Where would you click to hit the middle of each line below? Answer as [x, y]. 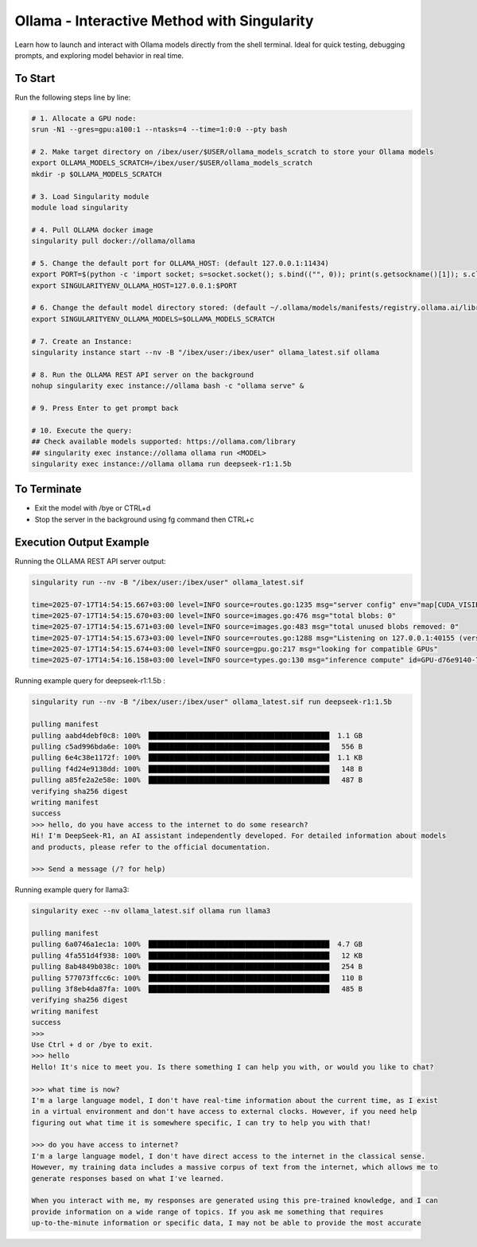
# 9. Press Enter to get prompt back [105, 408]
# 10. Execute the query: [82, 430]
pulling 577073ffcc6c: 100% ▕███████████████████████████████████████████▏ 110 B [197, 978]
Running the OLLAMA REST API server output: [90, 561]
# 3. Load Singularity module [90, 196]
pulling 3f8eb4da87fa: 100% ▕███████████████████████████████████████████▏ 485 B [197, 989]
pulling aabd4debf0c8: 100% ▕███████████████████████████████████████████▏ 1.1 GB [197, 735]
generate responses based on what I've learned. [128, 1178]
